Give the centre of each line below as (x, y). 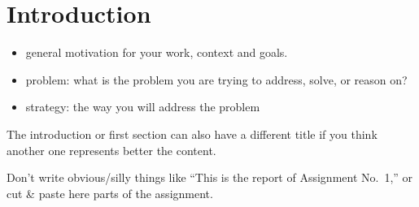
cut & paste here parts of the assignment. (110, 193)
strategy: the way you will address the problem (143, 107)
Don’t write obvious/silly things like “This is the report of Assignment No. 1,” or (210, 177)
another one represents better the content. (111, 150)
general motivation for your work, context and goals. (157, 52)
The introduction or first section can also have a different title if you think (192, 134)
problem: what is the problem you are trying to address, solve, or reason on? (216, 79)
